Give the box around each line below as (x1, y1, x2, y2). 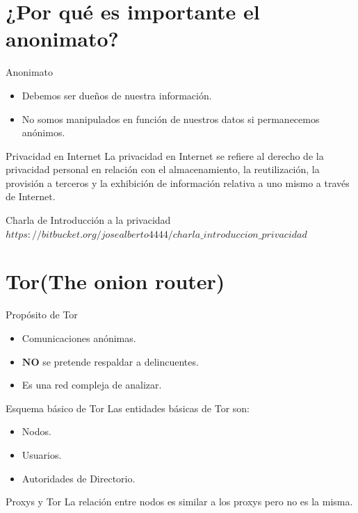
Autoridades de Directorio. (22, 471, 136, 485)
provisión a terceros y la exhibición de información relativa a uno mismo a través (6, 175, 350, 190)
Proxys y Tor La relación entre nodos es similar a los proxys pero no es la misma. (6, 494, 353, 509)
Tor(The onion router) (6, 267, 225, 295)
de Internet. (6, 189, 56, 204)
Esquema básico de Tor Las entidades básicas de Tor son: (6, 400, 250, 415)
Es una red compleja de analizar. (22, 377, 162, 392)
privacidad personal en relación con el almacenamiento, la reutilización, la (6, 162, 320, 177)
